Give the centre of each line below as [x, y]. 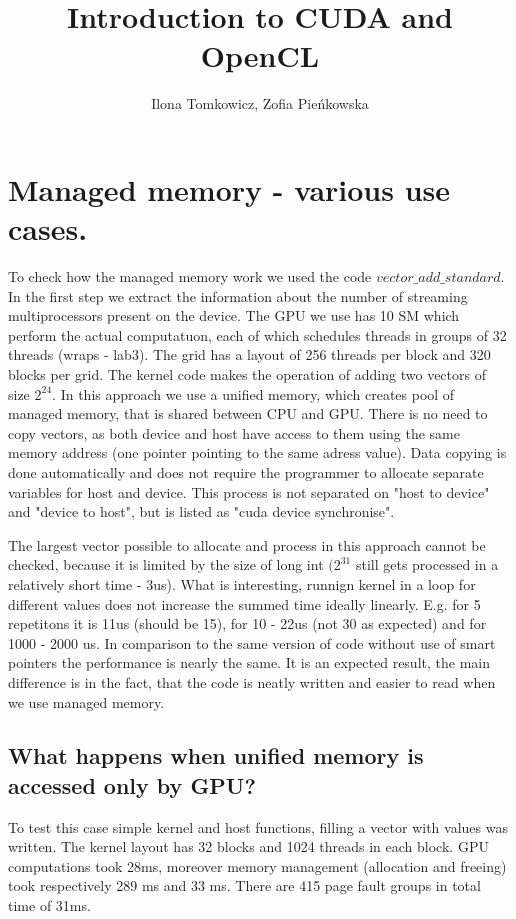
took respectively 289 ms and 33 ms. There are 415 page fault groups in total [244, 885]
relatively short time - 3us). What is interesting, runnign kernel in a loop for [242, 583]
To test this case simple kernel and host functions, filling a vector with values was [258, 826]
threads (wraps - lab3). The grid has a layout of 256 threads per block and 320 [249, 354]
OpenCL [260, 55]
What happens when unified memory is [216, 755]
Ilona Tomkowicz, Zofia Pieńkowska [260, 103]
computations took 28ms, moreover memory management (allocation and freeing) [257, 865]
